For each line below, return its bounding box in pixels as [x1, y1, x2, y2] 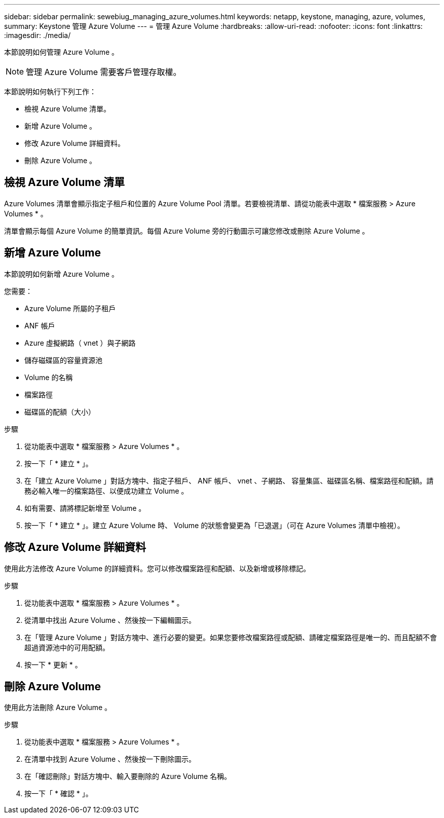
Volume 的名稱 [24, 373, 73, 382]
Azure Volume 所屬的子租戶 [24, 304, 116, 313]
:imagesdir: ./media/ [4, 31, 71, 40]
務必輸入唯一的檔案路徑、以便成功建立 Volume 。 [24, 486, 189, 495]
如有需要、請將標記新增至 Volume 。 [24, 503, 146, 512]
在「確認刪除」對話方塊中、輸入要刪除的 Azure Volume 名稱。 [24, 772, 232, 781]
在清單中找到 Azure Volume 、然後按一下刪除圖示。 [24, 755, 196, 764]
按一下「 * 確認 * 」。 [24, 789, 93, 798]
